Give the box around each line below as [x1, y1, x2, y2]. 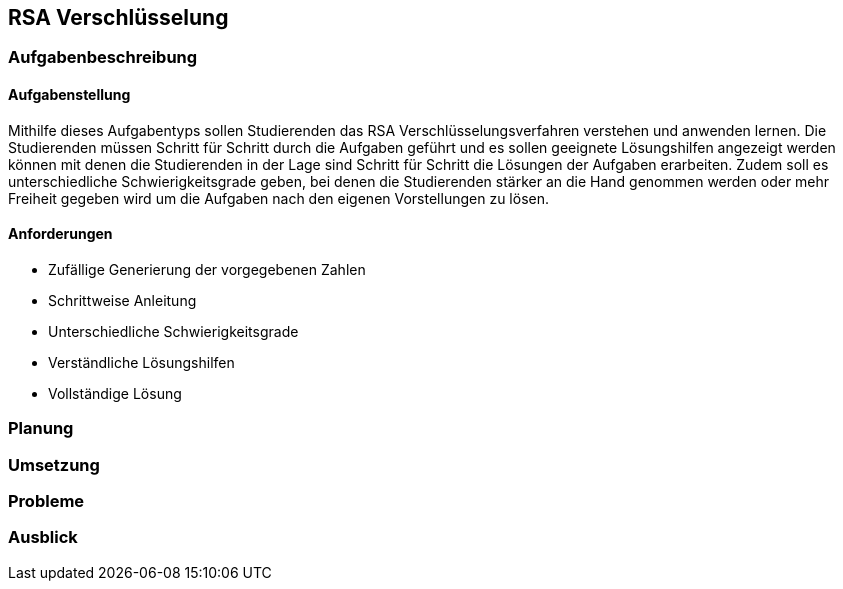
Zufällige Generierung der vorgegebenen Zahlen [48, 260, 366, 278]
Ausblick [8, 527, 78, 548]
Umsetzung [8, 454, 100, 475]
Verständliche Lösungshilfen [48, 353, 235, 371]
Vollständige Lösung [48, 384, 182, 402]
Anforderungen [8, 225, 113, 243]
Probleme [8, 490, 85, 511]
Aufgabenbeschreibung [8, 47, 198, 68]
